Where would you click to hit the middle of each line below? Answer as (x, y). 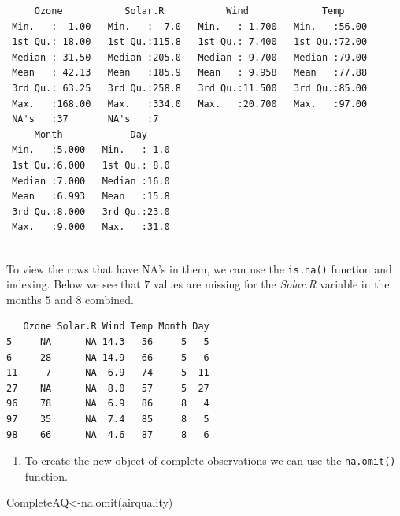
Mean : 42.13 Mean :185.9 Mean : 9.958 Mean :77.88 (190, 73)
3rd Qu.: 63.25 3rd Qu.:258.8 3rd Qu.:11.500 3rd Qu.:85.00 (190, 88)
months (24, 299)
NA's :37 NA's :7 (85, 119)
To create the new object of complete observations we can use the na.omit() (210, 460)
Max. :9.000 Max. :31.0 (91, 227)
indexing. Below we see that (74, 284)
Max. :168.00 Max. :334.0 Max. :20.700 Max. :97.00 (190, 104)
